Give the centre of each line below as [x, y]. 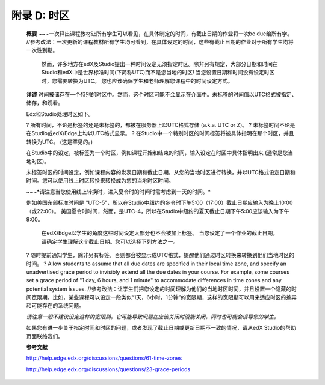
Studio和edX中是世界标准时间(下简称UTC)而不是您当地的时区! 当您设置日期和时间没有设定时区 [158, 73]
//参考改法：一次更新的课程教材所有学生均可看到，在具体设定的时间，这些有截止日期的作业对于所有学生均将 [160, 41]
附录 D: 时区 [40, 16]
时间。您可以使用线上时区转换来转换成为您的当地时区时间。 [100, 181]
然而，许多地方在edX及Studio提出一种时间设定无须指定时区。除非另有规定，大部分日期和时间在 [159, 64]
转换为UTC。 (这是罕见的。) [60, 142]
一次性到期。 [42, 50]
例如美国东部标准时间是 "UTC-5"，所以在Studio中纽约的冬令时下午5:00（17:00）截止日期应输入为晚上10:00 [159, 203]
